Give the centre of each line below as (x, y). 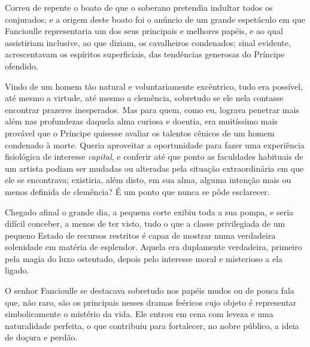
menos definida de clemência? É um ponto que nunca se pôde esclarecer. (137, 191)
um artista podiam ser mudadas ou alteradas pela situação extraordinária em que (154, 168)
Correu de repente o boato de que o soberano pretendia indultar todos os (139, 7)
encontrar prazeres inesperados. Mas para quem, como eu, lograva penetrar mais (152, 109)
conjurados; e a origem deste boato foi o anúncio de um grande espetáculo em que (155, 19)
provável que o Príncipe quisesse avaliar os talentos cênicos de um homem (140, 133)
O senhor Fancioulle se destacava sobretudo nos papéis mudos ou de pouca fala (150, 290)
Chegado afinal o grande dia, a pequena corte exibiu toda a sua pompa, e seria (149, 211)
